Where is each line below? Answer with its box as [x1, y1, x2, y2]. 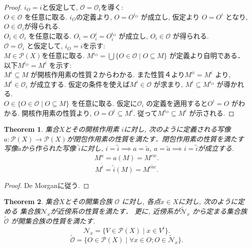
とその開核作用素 [64, 124, 119, 134]
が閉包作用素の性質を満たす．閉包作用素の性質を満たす [66, 133, 244, 144]
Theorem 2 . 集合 [4, 196, 59, 207]
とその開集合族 [64, 196, 113, 207]
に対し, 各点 [121, 196, 161, 207]
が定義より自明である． [169, 50, 245, 61]
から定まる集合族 [192, 206, 247, 216]
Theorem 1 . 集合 [4, 124, 59, 134]
